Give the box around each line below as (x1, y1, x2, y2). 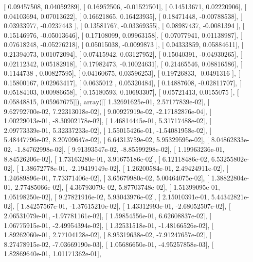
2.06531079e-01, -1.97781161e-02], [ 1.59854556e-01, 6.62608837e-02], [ (4, 211, 212, 221)
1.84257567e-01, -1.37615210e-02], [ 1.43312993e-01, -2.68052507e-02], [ (20, 201, 231, 211)
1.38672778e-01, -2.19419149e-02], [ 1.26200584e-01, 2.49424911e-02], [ (20, 163, 229, 173)
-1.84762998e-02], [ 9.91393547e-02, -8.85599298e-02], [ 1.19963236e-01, (15, 144, 225, 154)
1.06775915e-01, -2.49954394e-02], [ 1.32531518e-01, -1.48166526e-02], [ (4, 220, 214, 230)
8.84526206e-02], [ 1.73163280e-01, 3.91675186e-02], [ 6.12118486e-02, (4, 153, 209, 164)
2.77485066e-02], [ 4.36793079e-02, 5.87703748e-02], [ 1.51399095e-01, (15, 182, 220, 192)
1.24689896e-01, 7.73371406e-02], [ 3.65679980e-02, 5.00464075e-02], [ (4, 172, 209, 182)
